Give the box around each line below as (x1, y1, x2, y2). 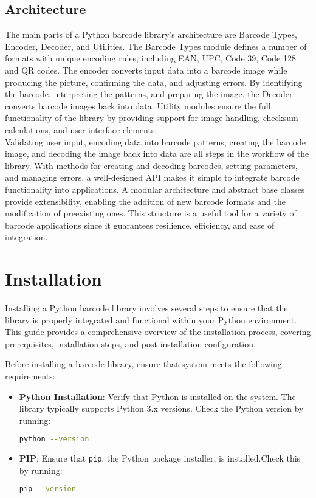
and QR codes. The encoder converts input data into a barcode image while (5, 63, 287, 76)
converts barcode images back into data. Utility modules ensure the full (5, 99, 271, 112)
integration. (5, 230, 48, 243)
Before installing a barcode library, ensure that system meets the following (5, 358, 282, 370)
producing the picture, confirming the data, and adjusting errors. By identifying (5, 75, 303, 88)
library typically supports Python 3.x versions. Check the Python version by (19, 402, 304, 415)
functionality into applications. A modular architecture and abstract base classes (5, 182, 305, 195)
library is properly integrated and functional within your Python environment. (5, 313, 297, 326)
